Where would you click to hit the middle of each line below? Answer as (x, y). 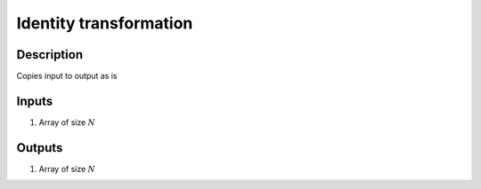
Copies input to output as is (67, 76)
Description (50, 55)
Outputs (40, 148)
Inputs (35, 101)
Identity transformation (105, 23)
